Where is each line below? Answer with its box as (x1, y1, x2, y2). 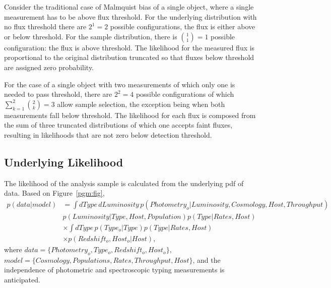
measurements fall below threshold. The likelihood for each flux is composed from (4, 109, 256, 120)
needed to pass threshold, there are (4, 89, 112, 99)
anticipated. (4, 274, 40, 285)
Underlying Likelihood (4, 154, 123, 169)
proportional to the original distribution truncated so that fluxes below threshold (4, 52, 254, 63)
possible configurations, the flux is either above (110, 21, 255, 32)
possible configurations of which (136, 89, 234, 99)
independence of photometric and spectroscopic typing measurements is (4, 264, 225, 275)
